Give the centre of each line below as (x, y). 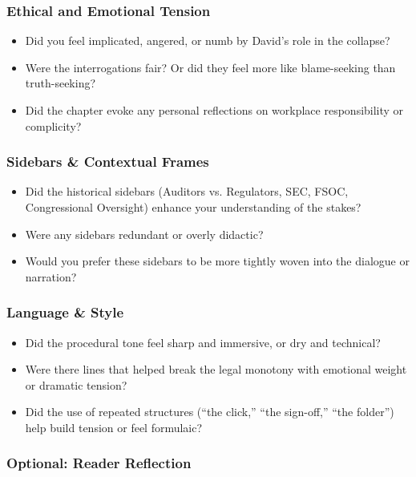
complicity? (53, 125)
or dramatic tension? (76, 384)
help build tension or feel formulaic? (114, 427)
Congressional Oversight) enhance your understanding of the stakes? (193, 207)
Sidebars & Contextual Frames (108, 162)
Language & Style (65, 312)
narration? (51, 276)
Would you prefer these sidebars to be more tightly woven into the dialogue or (217, 261)
